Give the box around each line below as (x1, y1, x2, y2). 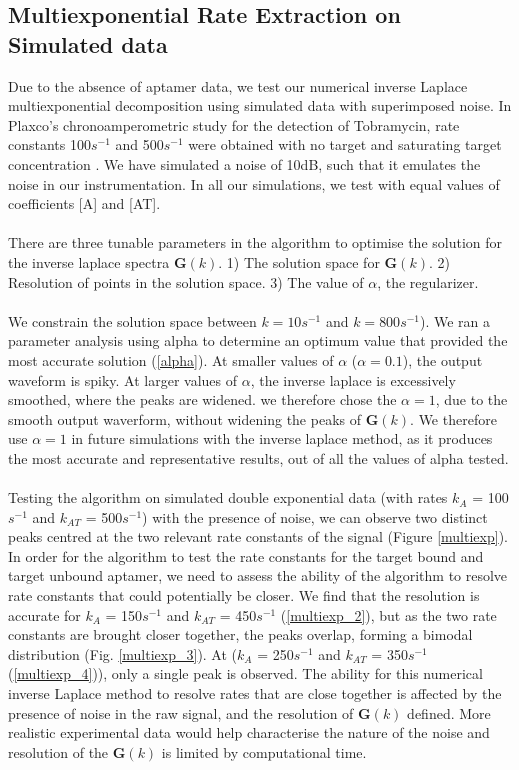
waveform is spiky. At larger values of (8, 369, 237, 390)
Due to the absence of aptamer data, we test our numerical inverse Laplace (8, 75, 468, 96)
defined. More (407, 702, 491, 723)
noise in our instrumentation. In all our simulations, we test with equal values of (8, 173, 500, 194)
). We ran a (420, 310, 491, 331)
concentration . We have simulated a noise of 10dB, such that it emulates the (8, 153, 481, 174)
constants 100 (8, 134, 91, 155)
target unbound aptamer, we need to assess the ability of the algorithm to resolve (8, 565, 508, 586)
